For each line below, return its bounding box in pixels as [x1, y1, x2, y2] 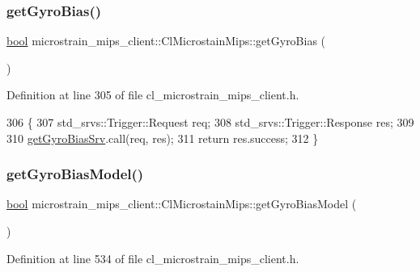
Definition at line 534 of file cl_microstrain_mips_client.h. [6, 249, 299, 266]
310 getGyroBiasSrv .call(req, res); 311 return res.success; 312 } [6, 129, 319, 146]
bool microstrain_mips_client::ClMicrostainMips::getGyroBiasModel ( [6, 195, 357, 212]
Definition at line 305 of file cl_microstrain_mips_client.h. [6, 86, 299, 103]
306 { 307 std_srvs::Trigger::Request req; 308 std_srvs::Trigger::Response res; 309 [6, 114, 414, 130]
